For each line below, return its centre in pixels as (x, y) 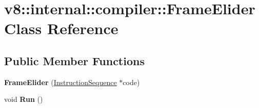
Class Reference (61, 28)
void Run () (24, 99)
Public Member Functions (74, 60)
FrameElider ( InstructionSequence (61, 82)
